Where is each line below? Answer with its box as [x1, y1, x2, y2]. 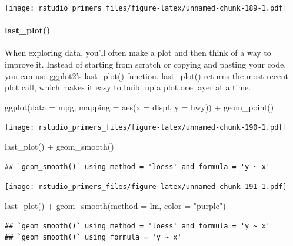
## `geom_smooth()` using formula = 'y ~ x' [5, 233, 182, 242]
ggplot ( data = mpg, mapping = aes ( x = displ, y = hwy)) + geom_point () [5, 100, 274, 113]
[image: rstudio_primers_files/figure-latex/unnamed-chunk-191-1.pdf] [5, 183, 287, 191]
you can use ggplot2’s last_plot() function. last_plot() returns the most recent [5, 69, 289, 82]
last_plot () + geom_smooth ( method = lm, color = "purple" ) [5, 199, 226, 211]
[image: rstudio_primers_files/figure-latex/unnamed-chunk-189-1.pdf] [5, 4, 287, 12]
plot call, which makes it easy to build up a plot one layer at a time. [5, 81, 251, 93]
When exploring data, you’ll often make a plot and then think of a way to [5, 46, 271, 59]
